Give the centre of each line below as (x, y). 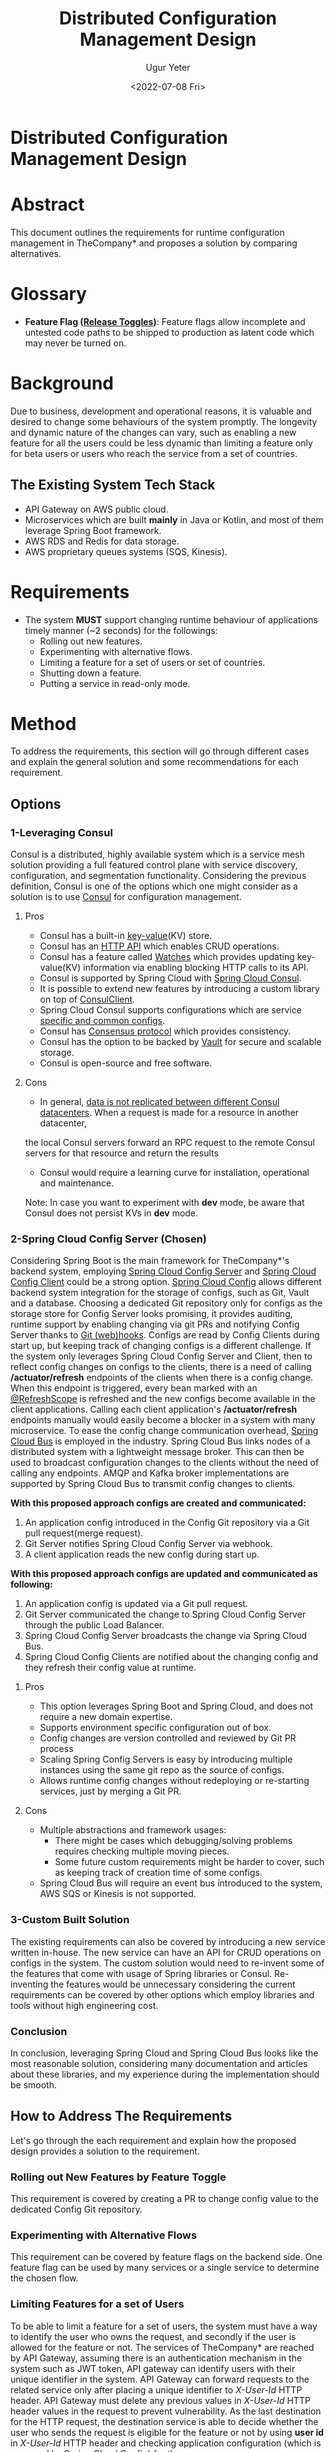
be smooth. (34, 2085)
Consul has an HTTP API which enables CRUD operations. (159, 946)
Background (62, 383)
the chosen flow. (44, 2278)
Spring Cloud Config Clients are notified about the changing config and (171, 1657)
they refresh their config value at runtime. (110, 1668)
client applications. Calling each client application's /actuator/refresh (154, 1409)
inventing (29, 1984)
